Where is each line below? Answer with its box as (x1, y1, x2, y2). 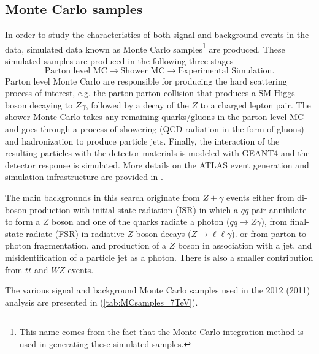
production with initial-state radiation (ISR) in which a (29, 203, 239, 216)
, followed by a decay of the (85, 98, 189, 111)
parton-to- (271, 227, 309, 239)
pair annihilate (251, 203, 307, 216)
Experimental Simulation (178, 66, 272, 75)
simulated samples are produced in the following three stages (5, 55, 234, 67)
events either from (226, 190, 294, 203)
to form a (5, 215, 40, 228)
